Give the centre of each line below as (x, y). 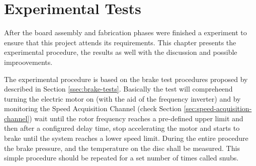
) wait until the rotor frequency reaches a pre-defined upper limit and (136, 118)
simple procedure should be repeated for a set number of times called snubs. (121, 158)
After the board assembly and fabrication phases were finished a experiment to (125, 32)
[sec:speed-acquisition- (218, 108)
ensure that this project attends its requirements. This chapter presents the (120, 42)
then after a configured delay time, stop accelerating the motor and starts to (122, 128)
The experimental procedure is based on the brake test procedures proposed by (126, 79)
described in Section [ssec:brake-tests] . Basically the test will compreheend (118, 89)
